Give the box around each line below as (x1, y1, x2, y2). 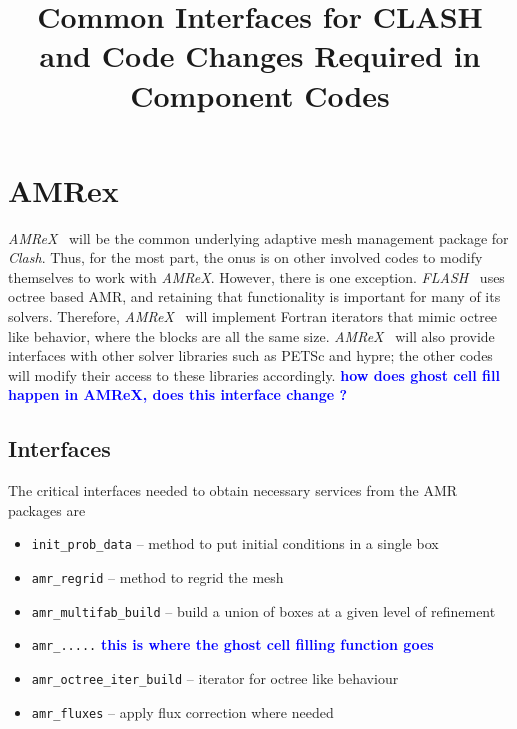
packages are (8, 499, 86, 520)
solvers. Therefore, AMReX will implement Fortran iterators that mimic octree (8, 306, 498, 327)
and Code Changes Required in (39, 35, 481, 76)
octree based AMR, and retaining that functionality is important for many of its (8, 286, 501, 307)
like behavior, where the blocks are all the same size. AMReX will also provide (8, 325, 495, 346)
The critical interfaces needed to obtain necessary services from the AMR (8, 480, 458, 501)
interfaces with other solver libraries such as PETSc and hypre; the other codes (8, 345, 493, 366)
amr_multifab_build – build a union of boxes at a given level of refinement (31, 600, 496, 621)
